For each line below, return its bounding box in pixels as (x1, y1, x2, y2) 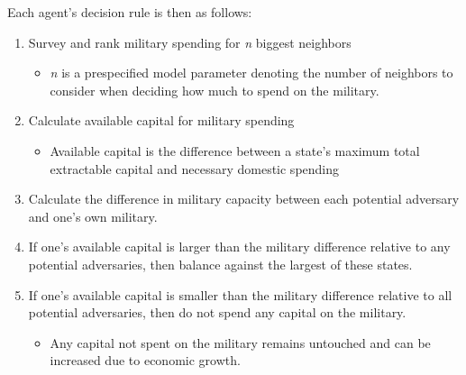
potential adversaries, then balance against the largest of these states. (28, 254, 413, 273)
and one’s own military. (28, 206, 158, 225)
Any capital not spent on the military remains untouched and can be (50, 333, 431, 352)
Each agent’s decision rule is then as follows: (7, 3, 252, 21)
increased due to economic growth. (50, 351, 241, 370)
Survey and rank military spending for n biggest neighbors (28, 32, 352, 51)
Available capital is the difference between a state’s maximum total (50, 141, 420, 160)
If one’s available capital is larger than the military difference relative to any (28, 237, 451, 256)
